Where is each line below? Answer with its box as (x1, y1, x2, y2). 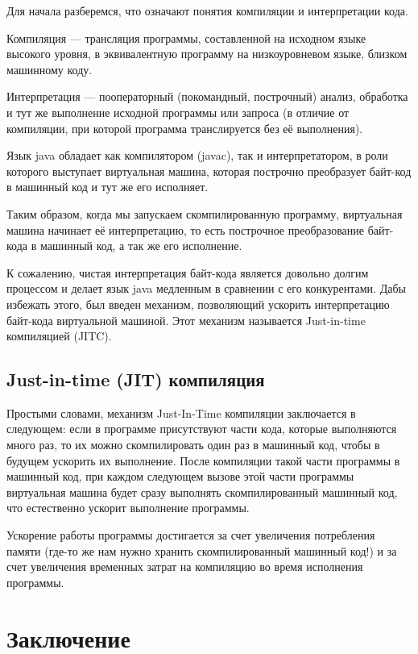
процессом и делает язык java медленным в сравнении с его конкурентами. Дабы (6, 280, 406, 297)
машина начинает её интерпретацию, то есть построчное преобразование (6, 221, 365, 238)
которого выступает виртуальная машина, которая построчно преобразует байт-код (6, 162, 412, 179)
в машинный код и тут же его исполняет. (6, 178, 209, 195)
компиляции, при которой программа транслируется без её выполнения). (6, 119, 363, 136)
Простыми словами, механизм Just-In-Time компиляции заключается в (6, 404, 356, 421)
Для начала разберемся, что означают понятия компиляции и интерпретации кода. (6, 2, 408, 19)
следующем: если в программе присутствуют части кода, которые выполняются (6, 420, 397, 437)
